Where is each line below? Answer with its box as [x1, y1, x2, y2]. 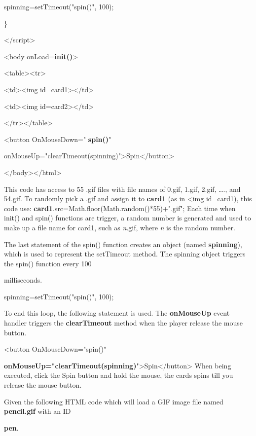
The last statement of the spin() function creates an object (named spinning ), [4, 239, 242, 249]
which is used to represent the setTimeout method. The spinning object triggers [4, 249, 246, 259]
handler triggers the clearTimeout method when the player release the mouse [4, 318, 243, 328]
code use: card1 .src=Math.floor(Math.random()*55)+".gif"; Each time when [4, 203, 236, 213]
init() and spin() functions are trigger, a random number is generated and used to [4, 213, 251, 223]
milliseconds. [4, 275, 42, 285]
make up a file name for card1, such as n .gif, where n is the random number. [4, 222, 235, 232]
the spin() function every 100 [4, 258, 92, 268]
